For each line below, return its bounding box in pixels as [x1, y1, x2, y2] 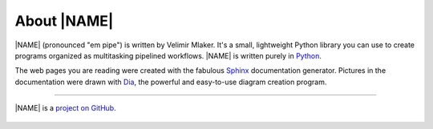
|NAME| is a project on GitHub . [14, 103, 116, 113]
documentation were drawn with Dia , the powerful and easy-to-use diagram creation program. [14, 77, 327, 87]
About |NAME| [14, 12, 114, 30]
